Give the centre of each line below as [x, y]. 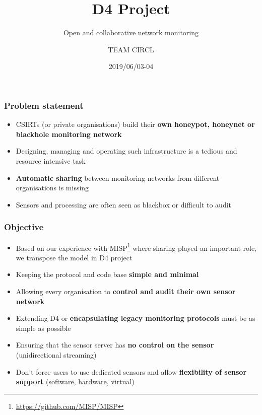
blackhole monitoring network [69, 134]
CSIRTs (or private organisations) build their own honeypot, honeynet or [135, 124]
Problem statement [44, 105]
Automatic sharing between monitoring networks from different [118, 178]
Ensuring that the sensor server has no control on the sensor [115, 345]
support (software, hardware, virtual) [75, 382]
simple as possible [43, 328]
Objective [24, 227]
